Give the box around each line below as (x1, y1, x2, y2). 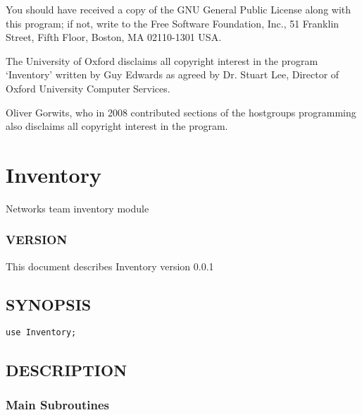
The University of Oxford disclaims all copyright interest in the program (6, 53, 318, 68)
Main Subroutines (6, 395, 109, 413)
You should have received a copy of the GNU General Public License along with (6, 2, 351, 16)
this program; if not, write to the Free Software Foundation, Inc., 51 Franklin (6, 16, 339, 30)
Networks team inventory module (6, 200, 149, 215)
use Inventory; (6, 327, 77, 338)
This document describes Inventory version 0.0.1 (6, 258, 214, 273)
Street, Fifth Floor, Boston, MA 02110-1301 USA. (6, 30, 222, 44)
